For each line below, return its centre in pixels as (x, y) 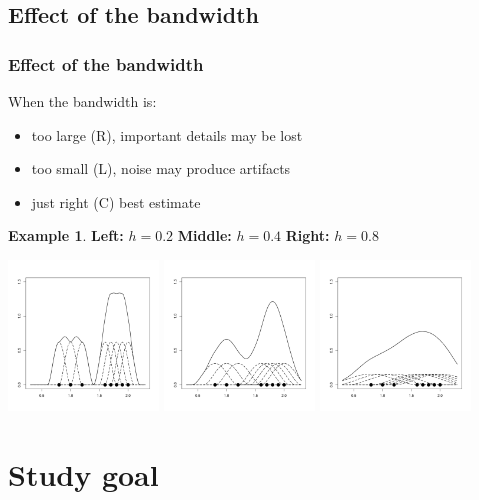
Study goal (83, 473)
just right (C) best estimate (116, 201)
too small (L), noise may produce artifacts (161, 168)
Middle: (204, 235)
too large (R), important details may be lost (167, 134)
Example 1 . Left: (66, 235)
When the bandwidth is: (82, 101)
